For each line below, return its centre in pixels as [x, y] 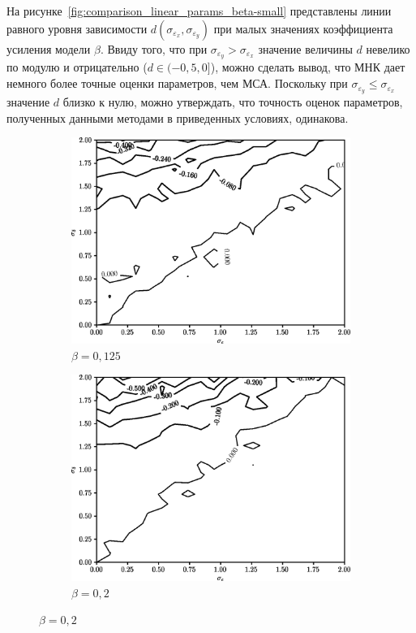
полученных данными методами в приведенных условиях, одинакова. [178, 117]
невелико [388, 48]
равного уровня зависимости [77, 28]
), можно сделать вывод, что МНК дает [308, 67]
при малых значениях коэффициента [303, 28]
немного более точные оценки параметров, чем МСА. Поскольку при [177, 83]
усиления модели [49, 48]
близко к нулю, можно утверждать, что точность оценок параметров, [233, 101]
